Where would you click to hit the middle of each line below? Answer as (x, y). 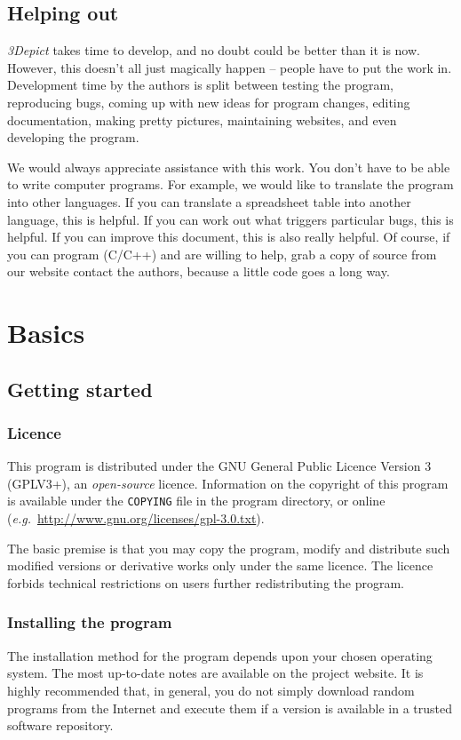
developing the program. (73, 137)
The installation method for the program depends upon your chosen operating (220, 655)
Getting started (80, 389)
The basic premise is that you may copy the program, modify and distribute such (229, 548)
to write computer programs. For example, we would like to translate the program (230, 184)
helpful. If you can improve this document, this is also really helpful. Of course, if (229, 237)
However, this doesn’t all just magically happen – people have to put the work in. (230, 67)
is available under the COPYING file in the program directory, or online (196, 501)
